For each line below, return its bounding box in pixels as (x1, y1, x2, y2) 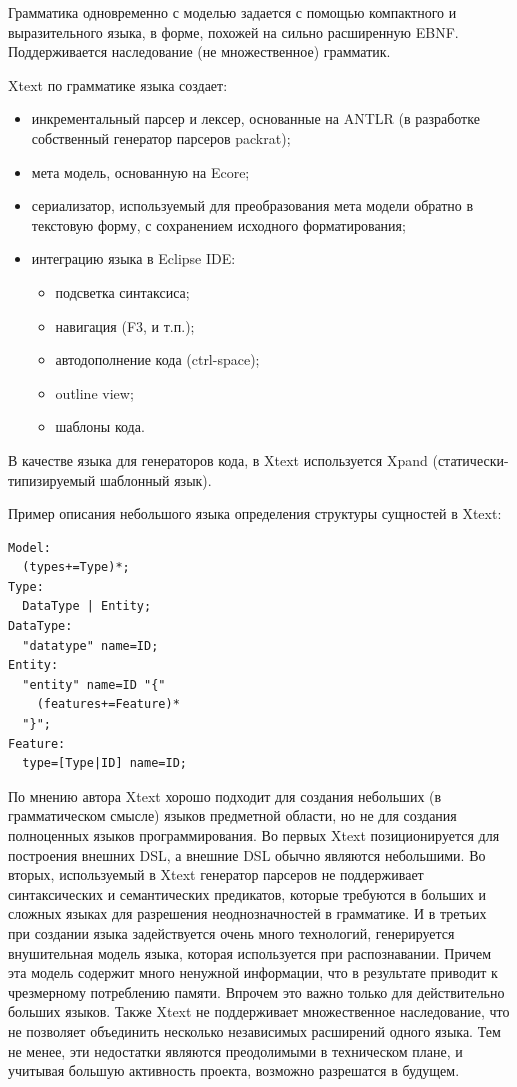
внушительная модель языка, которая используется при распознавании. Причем (8, 942, 492, 963)
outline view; (55, 382, 134, 403)
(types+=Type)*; (22, 560, 130, 575)
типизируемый (8, 469, 96, 490)
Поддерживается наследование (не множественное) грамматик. (8, 41, 391, 62)
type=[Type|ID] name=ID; (22, 756, 187, 771)
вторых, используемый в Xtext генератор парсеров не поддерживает (8, 864, 424, 885)
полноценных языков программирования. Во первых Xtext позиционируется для (8, 825, 500, 845)
